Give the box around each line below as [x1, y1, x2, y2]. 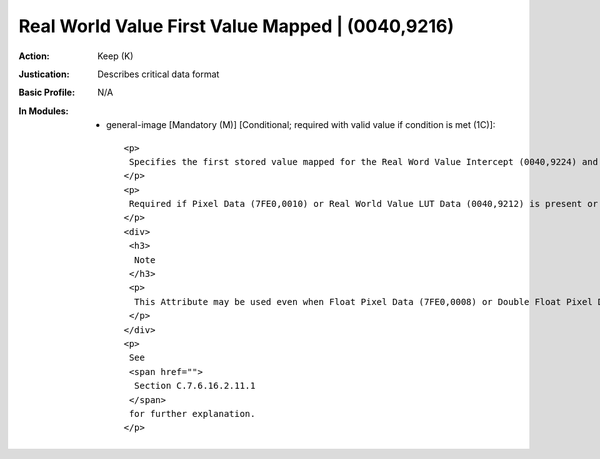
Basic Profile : [18, 86, 75, 99]
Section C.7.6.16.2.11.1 [133, 380, 256, 392]
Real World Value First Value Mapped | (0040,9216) [18, 15, 455, 37]
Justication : [18, 68, 70, 80]
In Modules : [18, 105, 69, 117]
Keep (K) [97, 50, 134, 62]
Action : [18, 50, 50, 62]
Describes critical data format [97, 68, 220, 80]
